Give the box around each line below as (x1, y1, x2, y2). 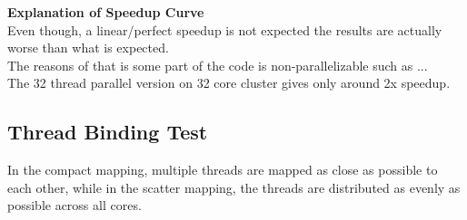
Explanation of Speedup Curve (7, 3, 204, 21)
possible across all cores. (7, 196, 142, 215)
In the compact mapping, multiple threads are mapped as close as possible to (7, 160, 438, 179)
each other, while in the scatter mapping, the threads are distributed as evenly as (7, 177, 461, 196)
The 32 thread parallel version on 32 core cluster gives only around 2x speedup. (7, 73, 451, 92)
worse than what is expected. (7, 38, 169, 57)
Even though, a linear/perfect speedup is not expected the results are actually (7, 20, 442, 39)
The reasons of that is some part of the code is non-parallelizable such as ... (7, 55, 428, 74)
